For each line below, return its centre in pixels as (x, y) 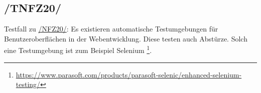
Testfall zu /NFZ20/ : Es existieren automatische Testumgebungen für (111, 29)
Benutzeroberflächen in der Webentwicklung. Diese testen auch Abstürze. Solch (126, 38)
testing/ (28, 84)
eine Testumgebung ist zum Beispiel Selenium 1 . (78, 49)
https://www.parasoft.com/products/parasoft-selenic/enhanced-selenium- (129, 74)
